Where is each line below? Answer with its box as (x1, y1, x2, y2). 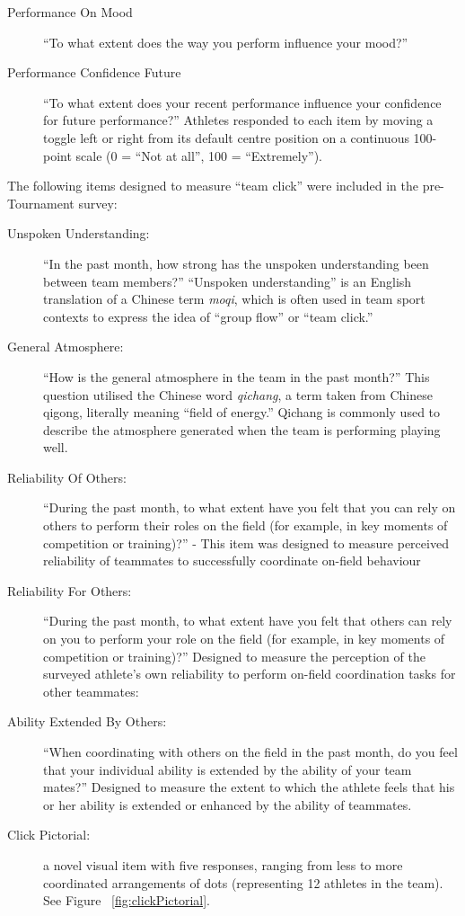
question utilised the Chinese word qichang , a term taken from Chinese (43, 385, 433, 404)
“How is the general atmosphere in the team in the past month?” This (43, 367, 430, 386)
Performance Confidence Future (7, 63, 181, 82)
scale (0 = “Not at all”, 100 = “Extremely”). (75, 146, 323, 165)
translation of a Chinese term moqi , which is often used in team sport (43, 289, 426, 308)
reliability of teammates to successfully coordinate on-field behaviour (43, 551, 421, 570)
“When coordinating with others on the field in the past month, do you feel (43, 743, 458, 760)
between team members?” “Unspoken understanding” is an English (43, 271, 412, 290)
